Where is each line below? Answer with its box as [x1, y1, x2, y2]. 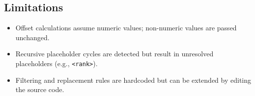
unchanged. [15, 32, 50, 42]
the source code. [15, 84, 64, 95]
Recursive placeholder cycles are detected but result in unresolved [15, 48, 214, 59]
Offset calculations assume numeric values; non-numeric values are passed [15, 23, 237, 33]
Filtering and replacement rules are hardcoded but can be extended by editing [15, 74, 252, 85]
